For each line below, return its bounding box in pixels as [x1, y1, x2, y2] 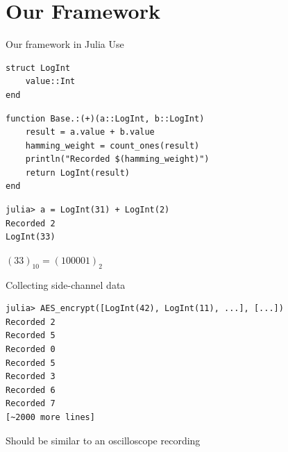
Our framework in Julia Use [6, 37, 124, 51]
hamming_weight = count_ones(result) [25, 140, 200, 151]
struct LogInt [6, 62, 71, 73]
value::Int [25, 76, 76, 87]
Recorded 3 [6, 371, 56, 382]
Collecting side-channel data [6, 277, 126, 292]
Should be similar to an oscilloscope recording [6, 433, 201, 447]
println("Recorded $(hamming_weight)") [25, 154, 210, 165]
